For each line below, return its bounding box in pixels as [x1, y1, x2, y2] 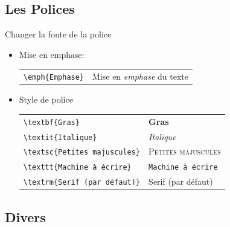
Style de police [19, 93, 73, 106]
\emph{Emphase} [23, 73, 85, 82]
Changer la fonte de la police [5, 28, 112, 40]
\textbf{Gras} [23, 118, 80, 127]
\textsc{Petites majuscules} [23, 148, 141, 157]
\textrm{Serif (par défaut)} [23, 178, 141, 187]
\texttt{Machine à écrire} [23, 163, 132, 172]
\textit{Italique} [23, 133, 97, 142]
